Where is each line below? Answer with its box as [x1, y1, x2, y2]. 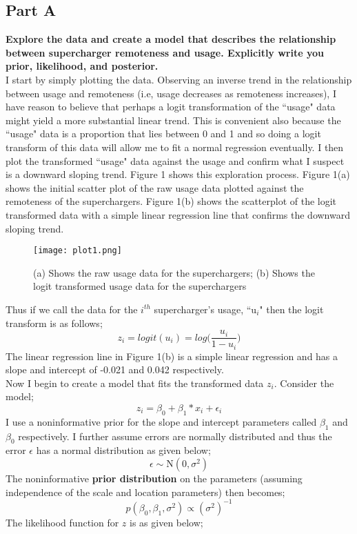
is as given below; [130, 515, 203, 529]
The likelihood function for [6, 515, 119, 529]
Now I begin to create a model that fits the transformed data [6, 375, 264, 390]
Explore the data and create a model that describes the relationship [6, 32, 336, 46]
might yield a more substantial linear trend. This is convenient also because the [6, 112, 341, 127]
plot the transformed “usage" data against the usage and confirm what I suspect [6, 153, 345, 168]
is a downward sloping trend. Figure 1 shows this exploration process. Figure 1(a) [6, 167, 350, 181]
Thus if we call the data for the [6, 301, 138, 316]
